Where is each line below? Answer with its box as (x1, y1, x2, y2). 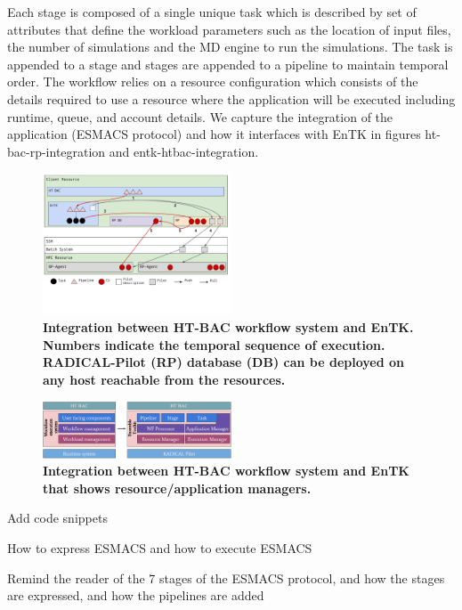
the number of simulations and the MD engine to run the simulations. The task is (7, 37, 453, 56)
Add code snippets (7, 508, 108, 527)
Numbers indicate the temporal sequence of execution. (43, 335, 385, 354)
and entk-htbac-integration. (109, 142, 259, 160)
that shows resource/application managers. (43, 478, 312, 497)
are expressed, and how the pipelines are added (7, 586, 264, 605)
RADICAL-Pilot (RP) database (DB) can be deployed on (43, 353, 405, 371)
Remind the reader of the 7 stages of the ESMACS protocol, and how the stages (7, 568, 445, 587)
